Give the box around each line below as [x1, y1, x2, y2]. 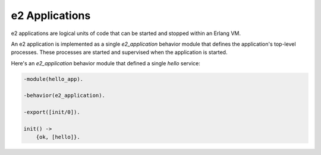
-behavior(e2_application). [23, 92, 105, 99]
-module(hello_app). [23, 75, 83, 83]
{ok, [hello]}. [36, 134, 80, 141]
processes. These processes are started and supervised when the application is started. [11, 49, 228, 56]
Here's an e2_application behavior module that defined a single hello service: [11, 59, 200, 67]
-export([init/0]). [23, 109, 80, 116]
